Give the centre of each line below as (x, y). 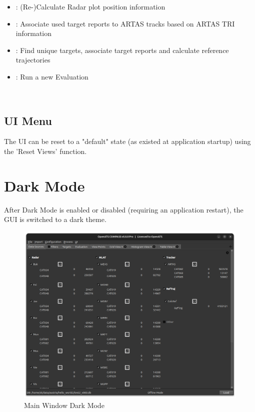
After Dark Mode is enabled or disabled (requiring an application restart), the (124, 209)
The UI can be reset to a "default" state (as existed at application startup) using (127, 141)
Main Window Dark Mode (64, 405)
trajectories (33, 60)
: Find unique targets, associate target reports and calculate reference (122, 50)
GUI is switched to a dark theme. (55, 219)
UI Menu (28, 120)
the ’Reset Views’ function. (45, 151)
